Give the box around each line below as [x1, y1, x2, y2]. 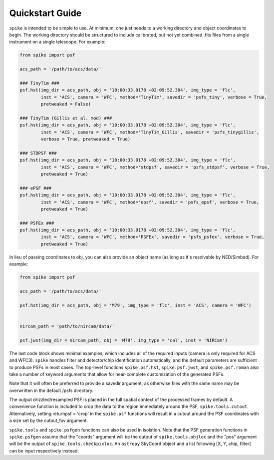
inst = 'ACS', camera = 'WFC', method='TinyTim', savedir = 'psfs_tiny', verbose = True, [40, 94, 267, 100]
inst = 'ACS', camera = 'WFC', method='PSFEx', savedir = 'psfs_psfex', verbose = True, [40, 234, 265, 240]
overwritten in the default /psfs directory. [9, 387, 94, 393]
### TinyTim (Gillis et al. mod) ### [19, 115, 112, 121]
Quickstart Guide [9, 7, 82, 18]
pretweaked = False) [40, 101, 91, 107]
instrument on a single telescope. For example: [9, 39, 106, 45]
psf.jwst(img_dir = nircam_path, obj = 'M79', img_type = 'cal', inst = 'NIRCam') [19, 337, 228, 343]
